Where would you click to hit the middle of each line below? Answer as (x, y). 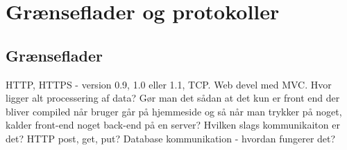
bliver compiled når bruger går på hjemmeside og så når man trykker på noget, (174, 111)
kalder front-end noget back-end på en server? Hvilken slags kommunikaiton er (173, 125)
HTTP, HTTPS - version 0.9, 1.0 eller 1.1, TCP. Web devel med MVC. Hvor (169, 84)
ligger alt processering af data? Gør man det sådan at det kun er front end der (173, 98)
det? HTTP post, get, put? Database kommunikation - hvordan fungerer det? (171, 138)
